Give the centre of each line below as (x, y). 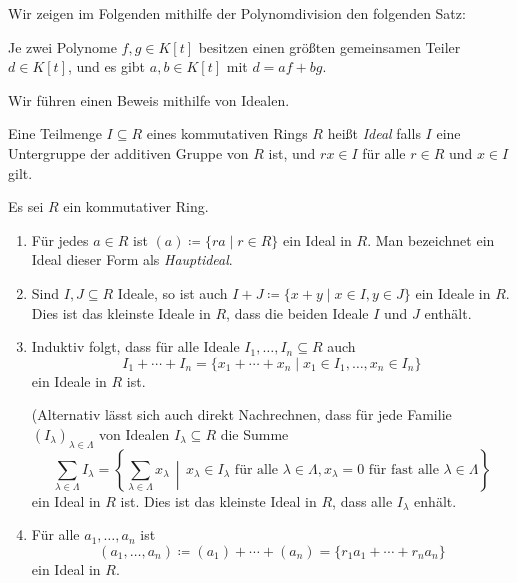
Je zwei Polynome (62, 46)
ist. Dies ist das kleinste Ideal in (218, 500)
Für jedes (60, 239)
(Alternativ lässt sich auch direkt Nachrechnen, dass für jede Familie (241, 414)
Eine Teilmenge (55, 133)
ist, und (292, 152)
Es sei (26, 206)
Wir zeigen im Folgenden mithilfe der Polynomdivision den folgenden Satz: (237, 13)
